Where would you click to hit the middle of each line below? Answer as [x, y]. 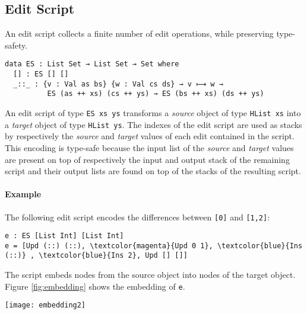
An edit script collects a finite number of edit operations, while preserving [139, 33]
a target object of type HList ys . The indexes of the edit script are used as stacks [153, 124]
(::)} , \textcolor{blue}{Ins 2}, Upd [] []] [96, 256]
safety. [16, 45]
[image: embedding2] [45, 305]
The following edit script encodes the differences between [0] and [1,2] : [137, 217]
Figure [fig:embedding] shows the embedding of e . [95, 286]
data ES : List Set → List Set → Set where [92, 64]
